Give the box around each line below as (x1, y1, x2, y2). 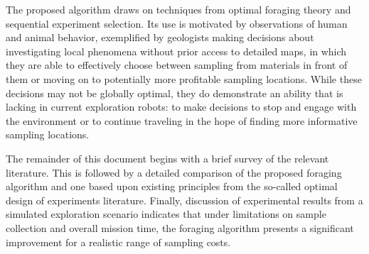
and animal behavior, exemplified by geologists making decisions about (6, 30, 314, 45)
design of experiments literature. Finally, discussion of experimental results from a (6, 192, 363, 207)
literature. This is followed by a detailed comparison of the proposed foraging (6, 165, 342, 180)
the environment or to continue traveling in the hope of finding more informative (6, 113, 358, 128)
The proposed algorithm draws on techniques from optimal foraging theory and (6, 2, 351, 16)
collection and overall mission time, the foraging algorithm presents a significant (6, 220, 354, 235)
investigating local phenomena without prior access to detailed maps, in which (6, 43, 347, 58)
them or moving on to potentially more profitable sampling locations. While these (6, 71, 362, 86)
